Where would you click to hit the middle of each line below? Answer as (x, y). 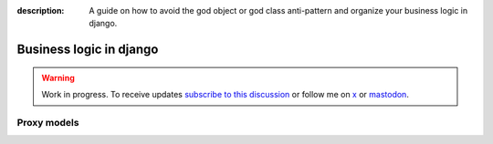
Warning (58, 77)
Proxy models (48, 122)
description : (41, 10)
